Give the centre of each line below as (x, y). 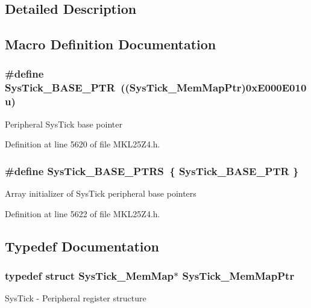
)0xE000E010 (274, 88)
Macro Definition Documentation (111, 44)
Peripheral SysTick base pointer (64, 124)
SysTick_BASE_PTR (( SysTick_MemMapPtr (123, 88)
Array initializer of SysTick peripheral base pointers (101, 193)
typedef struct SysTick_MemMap (90, 275)
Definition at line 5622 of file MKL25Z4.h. (83, 213)
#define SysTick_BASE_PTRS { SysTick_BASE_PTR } (152, 171)
